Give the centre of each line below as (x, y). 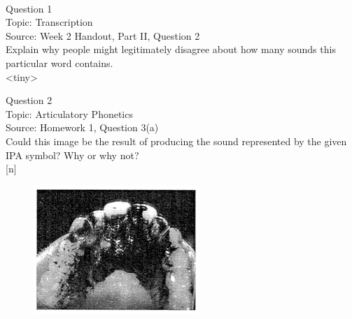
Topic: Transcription (49, 22)
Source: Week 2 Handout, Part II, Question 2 (103, 35)
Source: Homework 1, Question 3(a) (82, 127)
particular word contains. (59, 62)
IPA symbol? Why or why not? (72, 155)
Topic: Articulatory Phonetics (69, 113)
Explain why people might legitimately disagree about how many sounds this (171, 49)
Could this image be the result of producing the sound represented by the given (176, 141)
